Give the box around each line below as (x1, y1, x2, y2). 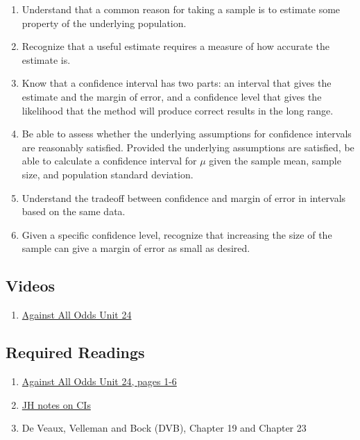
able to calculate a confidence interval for (22, 153, 197, 168)
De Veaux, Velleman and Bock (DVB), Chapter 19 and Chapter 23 (22, 421, 307, 435)
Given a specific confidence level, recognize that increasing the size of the (22, 227, 332, 242)
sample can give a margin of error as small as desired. (22, 241, 250, 255)
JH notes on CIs (22, 397, 91, 412)
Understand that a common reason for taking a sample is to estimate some (22, 2, 341, 16)
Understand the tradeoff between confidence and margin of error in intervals (22, 190, 346, 205)
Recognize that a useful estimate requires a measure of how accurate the (22, 39, 329, 53)
